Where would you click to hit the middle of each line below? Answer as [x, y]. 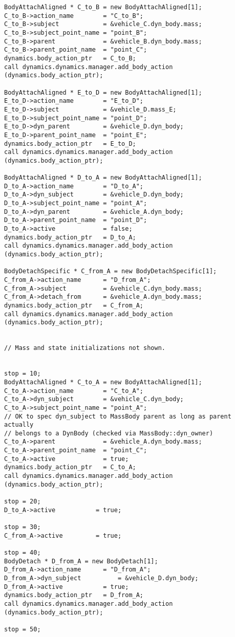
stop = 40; [23, 553]
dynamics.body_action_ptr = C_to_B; [70, 58]
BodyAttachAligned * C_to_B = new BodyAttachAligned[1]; [103, 7]
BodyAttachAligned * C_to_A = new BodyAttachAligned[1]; [103, 382]
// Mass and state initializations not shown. [85, 348]
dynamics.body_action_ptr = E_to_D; [70, 144]
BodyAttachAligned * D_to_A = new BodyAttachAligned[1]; [103, 178]
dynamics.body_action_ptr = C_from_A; [74, 305]
